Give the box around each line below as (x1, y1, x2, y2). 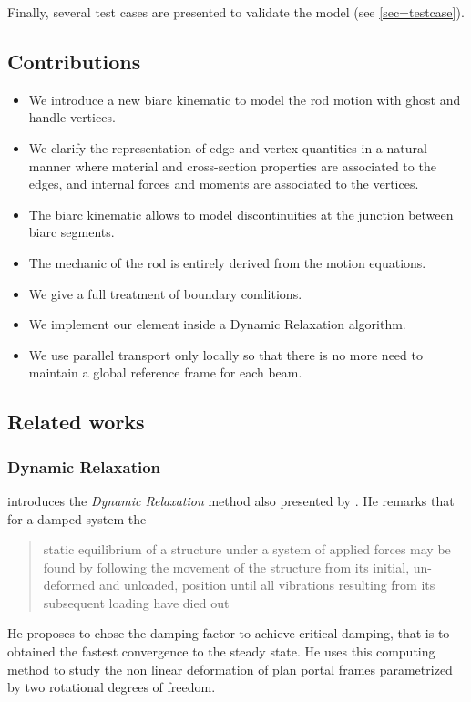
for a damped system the (7, 509, 147, 528)
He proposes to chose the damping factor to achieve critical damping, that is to (7, 624, 450, 643)
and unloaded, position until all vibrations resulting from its (98, 575, 435, 594)
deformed (43, 575, 96, 594)
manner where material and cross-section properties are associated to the (28, 156, 436, 175)
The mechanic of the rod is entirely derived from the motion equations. (28, 253, 426, 272)
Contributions (7, 46, 141, 75)
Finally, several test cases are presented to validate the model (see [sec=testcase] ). (7, 3, 465, 21)
